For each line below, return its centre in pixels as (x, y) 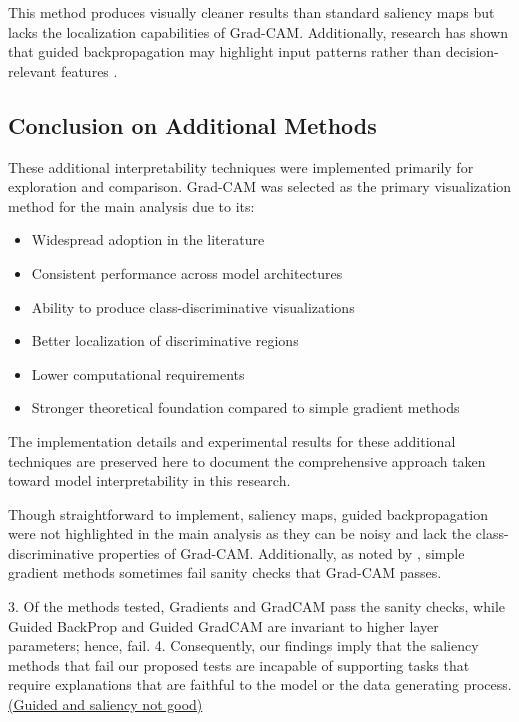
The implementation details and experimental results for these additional (232, 440)
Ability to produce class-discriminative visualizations (193, 306)
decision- (472, 51)
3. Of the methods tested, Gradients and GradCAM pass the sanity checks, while (257, 606)
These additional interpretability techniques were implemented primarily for (241, 166)
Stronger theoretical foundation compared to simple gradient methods (245, 407)
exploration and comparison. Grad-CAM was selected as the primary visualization (260, 186)
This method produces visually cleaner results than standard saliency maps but (251, 12)
